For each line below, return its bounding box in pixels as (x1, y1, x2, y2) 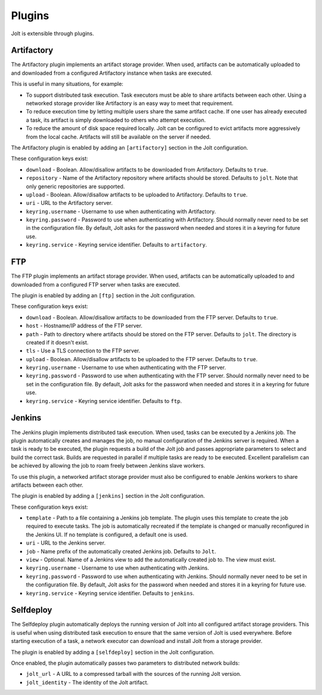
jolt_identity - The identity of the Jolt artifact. (26, 678, 149, 686)
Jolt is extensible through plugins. (11, 30, 94, 37)
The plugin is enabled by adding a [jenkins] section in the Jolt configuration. (11, 493, 205, 500)
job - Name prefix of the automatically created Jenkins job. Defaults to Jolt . (26, 548, 216, 555)
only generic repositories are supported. (26, 183, 125, 190)
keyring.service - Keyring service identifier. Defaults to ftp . (26, 397, 182, 404)
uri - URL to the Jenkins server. (26, 539, 106, 546)
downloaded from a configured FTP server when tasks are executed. (11, 281, 180, 288)
